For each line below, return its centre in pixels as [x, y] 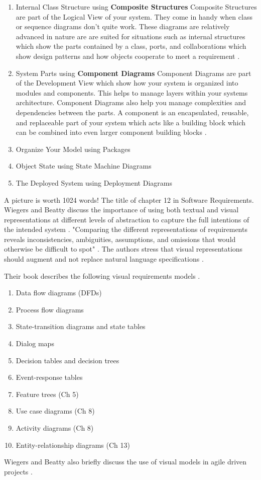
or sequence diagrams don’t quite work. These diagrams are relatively [123, 26]
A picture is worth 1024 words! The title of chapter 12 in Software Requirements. [129, 199]
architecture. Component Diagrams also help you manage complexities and [131, 102]
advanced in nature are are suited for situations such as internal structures [130, 36]
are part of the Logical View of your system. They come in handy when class [134, 16]
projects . [18, 471]
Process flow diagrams [50, 309]
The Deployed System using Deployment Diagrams [94, 182]
